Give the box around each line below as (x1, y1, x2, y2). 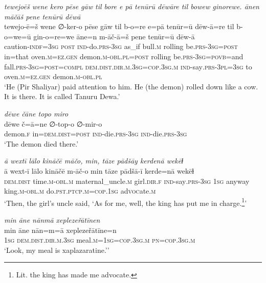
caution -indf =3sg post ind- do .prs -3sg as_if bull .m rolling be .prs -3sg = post (4, 41, 238, 52)
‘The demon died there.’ (4, 138, 79, 149)
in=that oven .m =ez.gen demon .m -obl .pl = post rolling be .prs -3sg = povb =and (4, 51, 243, 61)
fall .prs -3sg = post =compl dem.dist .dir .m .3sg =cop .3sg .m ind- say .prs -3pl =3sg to (4, 61, 252, 72)
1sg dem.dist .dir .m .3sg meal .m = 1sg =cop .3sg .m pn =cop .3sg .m (4, 234, 195, 245)
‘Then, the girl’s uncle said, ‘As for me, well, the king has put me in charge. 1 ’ (4, 196, 247, 208)
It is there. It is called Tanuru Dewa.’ (4, 91, 120, 102)
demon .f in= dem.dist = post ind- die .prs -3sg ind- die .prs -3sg (4, 128, 187, 139)
